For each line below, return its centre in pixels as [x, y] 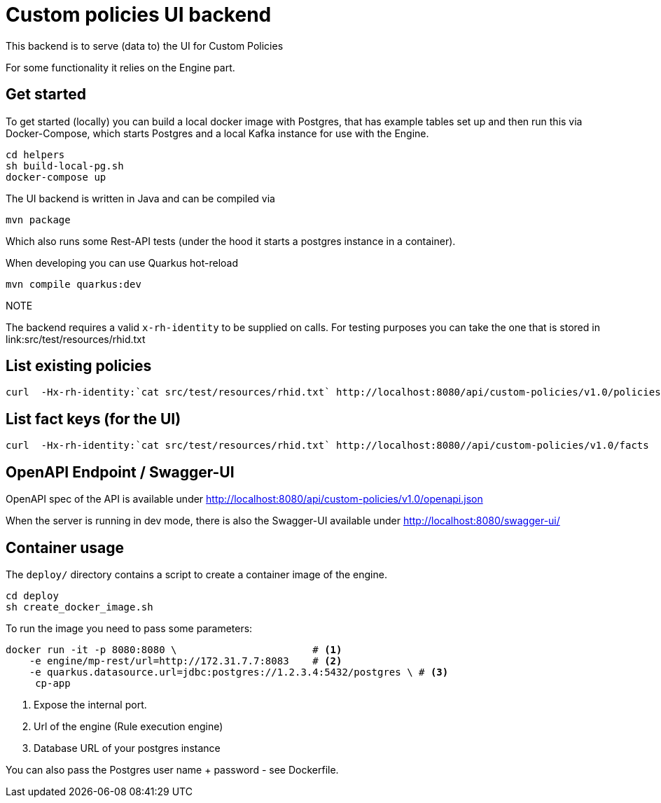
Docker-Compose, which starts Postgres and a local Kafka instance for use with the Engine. [217, 133]
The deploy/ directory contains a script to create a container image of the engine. [196, 574]
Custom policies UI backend [139, 15]
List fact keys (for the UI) [93, 419]
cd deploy [32, 595]
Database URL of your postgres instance [127, 748]
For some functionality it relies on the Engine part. [120, 67]
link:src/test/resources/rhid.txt [76, 339]
